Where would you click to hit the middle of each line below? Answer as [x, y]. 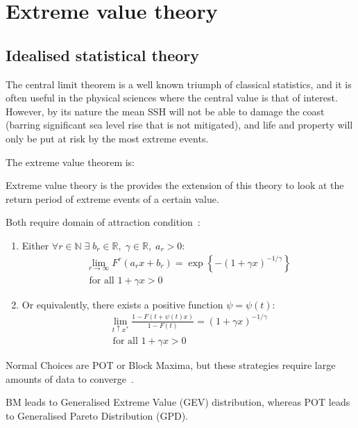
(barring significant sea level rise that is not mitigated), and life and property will [179, 125]
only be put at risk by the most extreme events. [107, 138]
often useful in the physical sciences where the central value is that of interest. [172, 98]
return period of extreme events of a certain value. [112, 198]
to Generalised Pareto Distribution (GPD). [97, 415]
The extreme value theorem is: [70, 162]
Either [35, 245]
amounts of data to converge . [70, 378]
